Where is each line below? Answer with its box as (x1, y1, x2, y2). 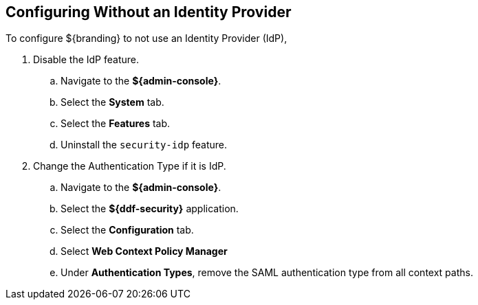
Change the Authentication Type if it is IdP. (33, 160, 226, 172)
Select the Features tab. (61, 117, 171, 130)
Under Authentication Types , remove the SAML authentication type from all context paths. (61, 267, 473, 279)
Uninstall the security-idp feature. (61, 139, 228, 151)
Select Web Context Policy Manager (61, 245, 228, 258)
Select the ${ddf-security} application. (61, 203, 239, 215)
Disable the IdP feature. (33, 54, 139, 66)
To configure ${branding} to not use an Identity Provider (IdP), (6, 32, 287, 45)
